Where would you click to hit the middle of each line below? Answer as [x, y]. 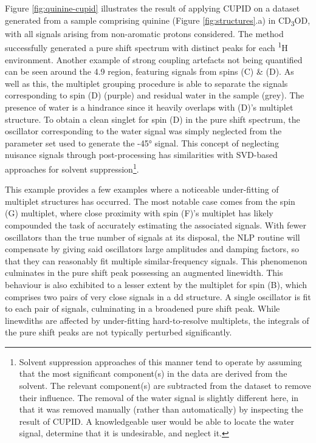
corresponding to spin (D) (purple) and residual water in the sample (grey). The [155, 95]
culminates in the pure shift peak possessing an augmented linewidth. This [144, 273]
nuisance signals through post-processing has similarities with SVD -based [141, 155]
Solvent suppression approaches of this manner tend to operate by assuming [160, 361]
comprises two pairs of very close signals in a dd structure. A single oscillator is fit [158, 296]
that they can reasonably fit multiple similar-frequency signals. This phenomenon [156, 260]
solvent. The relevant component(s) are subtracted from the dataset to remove [165, 386]
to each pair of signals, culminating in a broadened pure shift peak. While [143, 308]
